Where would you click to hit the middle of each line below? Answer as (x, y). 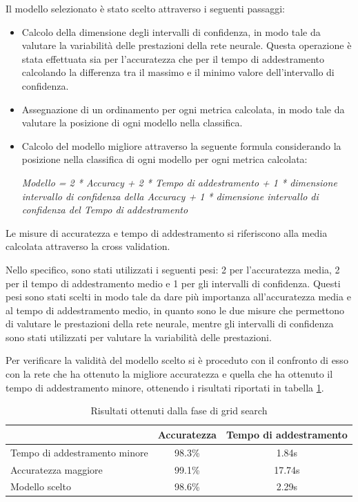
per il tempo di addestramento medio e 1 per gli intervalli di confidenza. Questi (173, 283)
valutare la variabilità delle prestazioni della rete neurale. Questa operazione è (187, 45)
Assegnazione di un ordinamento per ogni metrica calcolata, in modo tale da (183, 109)
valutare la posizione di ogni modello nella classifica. (132, 123)
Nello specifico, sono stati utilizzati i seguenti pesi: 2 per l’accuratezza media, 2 (173, 269)
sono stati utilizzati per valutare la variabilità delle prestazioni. (139, 337)
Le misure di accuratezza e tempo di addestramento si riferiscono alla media (167, 232)
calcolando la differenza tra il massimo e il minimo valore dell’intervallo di (178, 72)
